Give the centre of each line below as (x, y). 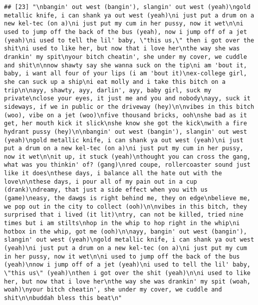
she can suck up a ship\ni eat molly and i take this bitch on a (115, 82)
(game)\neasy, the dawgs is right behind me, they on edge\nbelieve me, (127, 198)
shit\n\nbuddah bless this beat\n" (63, 298)
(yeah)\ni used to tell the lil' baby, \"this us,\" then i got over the (129, 40)
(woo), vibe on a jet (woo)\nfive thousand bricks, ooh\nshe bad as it (126, 115)
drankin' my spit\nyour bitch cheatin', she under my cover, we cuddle (126, 57)
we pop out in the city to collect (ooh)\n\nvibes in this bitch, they (126, 206)
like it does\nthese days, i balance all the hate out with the (113, 173)
